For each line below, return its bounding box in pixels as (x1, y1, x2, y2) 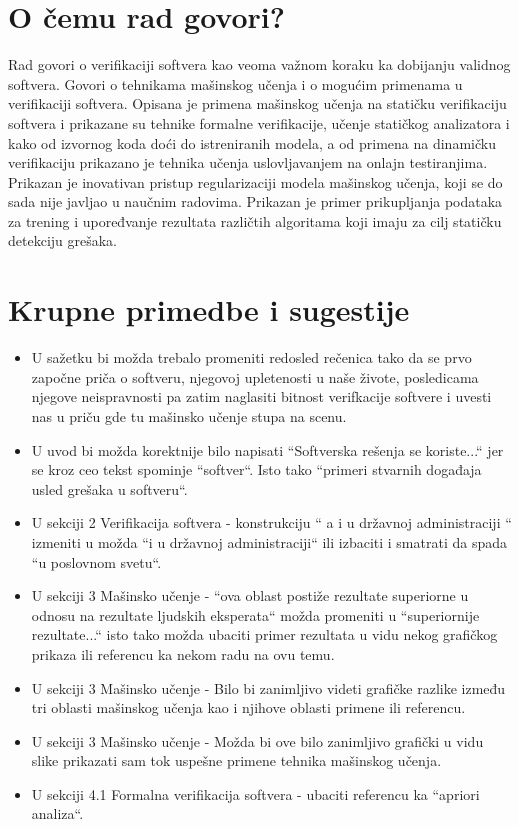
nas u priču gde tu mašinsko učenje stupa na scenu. (31, 405, 347, 426)
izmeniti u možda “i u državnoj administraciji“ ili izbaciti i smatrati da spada (31, 531, 507, 552)
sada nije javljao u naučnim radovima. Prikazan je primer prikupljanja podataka (8, 191, 503, 212)
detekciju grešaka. (8, 230, 118, 251)
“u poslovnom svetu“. (31, 551, 162, 572)
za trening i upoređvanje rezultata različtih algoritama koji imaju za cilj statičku (8, 210, 502, 231)
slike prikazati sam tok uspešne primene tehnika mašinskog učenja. (31, 750, 442, 771)
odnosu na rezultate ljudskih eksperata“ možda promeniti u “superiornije (31, 604, 480, 625)
